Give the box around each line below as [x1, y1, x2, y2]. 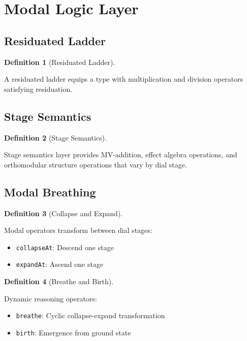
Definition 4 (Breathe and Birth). [4, 276, 114, 287]
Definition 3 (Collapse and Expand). [4, 208, 123, 218]
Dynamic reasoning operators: [4, 293, 97, 303]
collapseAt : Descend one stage [16, 242, 114, 252]
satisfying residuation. [4, 83, 73, 94]
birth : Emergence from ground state [16, 327, 131, 337]
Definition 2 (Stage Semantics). [4, 132, 107, 143]
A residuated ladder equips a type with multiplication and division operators [4, 74, 243, 84]
